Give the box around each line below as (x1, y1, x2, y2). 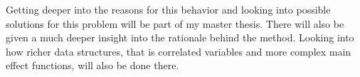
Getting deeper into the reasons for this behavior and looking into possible (6, 2, 331, 16)
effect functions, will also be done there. (6, 58, 179, 73)
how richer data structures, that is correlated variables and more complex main (6, 43, 351, 58)
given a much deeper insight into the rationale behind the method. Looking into (6, 30, 354, 45)
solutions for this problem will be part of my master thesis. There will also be (6, 16, 344, 31)
